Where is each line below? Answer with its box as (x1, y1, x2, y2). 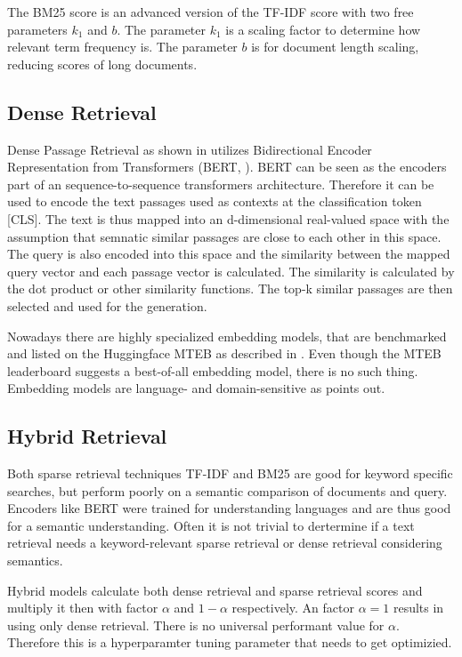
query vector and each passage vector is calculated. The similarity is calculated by (7, 261, 455, 280)
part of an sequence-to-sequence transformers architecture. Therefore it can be (7, 174, 434, 193)
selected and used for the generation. (7, 296, 207, 315)
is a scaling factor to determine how (225, 20, 421, 38)
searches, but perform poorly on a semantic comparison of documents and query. (7, 481, 448, 500)
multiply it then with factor (7, 598, 158, 617)
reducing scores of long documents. (7, 54, 198, 73)
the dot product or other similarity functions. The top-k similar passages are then (7, 279, 453, 298)
